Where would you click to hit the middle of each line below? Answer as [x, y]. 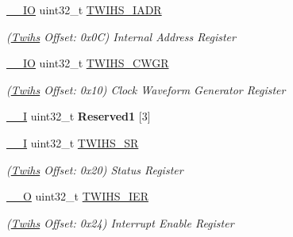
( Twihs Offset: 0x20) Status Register [95, 169]
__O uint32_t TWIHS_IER [77, 196]
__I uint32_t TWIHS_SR [73, 142]
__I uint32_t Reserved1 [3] [79, 116]
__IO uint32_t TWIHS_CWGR [88, 63]
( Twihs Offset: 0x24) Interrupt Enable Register [120, 222]
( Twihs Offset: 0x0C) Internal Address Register [121, 36]
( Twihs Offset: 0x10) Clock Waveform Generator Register [146, 89]
